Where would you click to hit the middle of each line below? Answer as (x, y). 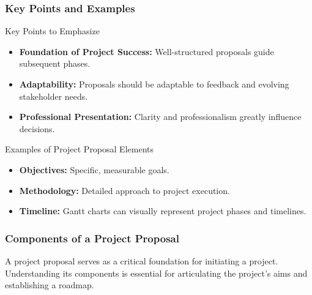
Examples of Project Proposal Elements (79, 149)
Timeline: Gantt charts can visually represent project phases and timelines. (163, 211)
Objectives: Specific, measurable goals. (94, 169)
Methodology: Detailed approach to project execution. (124, 190)
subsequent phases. (55, 63)
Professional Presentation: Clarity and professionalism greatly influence (160, 117)
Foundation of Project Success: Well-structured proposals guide (147, 51)
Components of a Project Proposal (92, 238)
